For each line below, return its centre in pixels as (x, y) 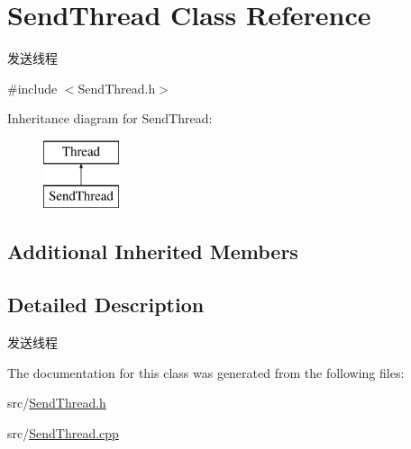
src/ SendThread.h (57, 403)
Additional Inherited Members (153, 251)
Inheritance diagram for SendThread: (110, 118)
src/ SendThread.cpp (63, 432)
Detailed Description (106, 305)
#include (32, 88)
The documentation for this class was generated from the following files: (206, 372)
